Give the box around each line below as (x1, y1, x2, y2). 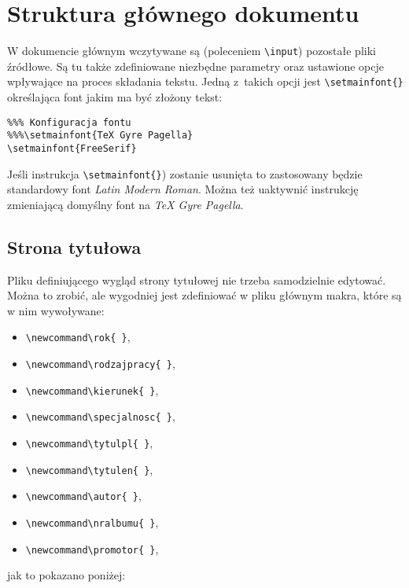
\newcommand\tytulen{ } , (25, 461, 153, 477)
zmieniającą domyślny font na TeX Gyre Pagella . (7, 196, 244, 212)
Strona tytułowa (7, 234, 142, 259)
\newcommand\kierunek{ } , (25, 381, 159, 398)
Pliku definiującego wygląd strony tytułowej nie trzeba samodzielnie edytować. (7, 271, 386, 288)
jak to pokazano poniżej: (7, 567, 126, 583)
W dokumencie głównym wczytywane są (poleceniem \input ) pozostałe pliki (7, 42, 376, 59)
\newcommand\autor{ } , (25, 487, 142, 504)
